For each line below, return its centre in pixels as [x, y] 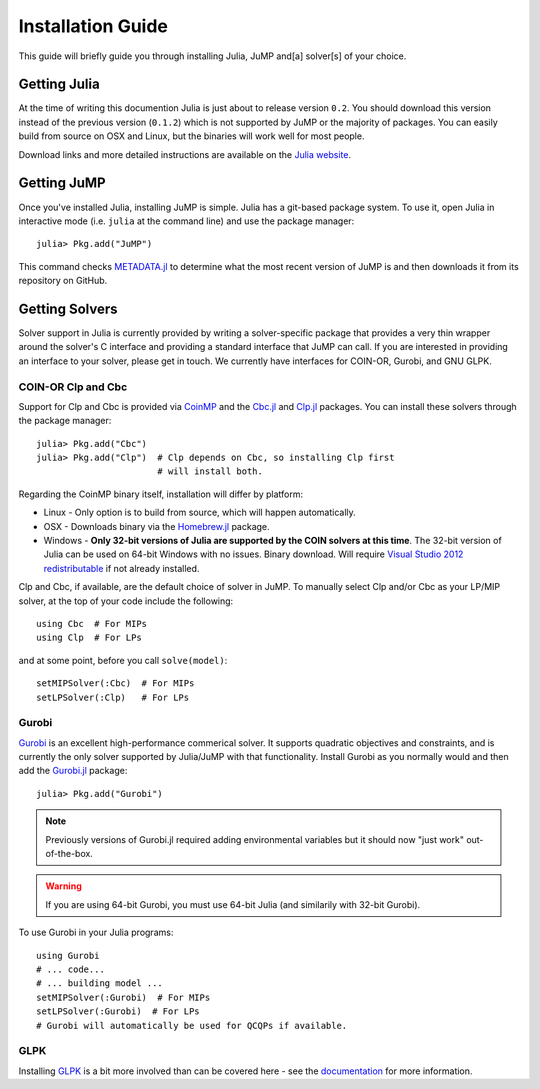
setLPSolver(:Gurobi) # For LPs [118, 1011]
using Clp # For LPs [89, 638]
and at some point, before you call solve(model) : [123, 660]
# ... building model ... [100, 983]
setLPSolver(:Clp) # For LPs [113, 697]
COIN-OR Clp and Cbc [73, 387]
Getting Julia [59, 84]
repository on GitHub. [63, 281]
